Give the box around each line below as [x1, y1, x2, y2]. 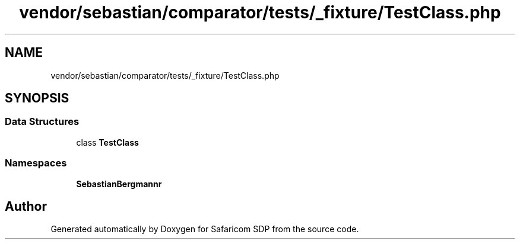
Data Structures [5, 115, 80, 128]
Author [5, 198, 47, 214]
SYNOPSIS [5, 91, 69, 106]
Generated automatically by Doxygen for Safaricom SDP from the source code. [50, 224, 359, 235]
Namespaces [5, 157, 67, 169]
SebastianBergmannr [76, 178, 162, 189]
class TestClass [76, 137, 139, 147]
